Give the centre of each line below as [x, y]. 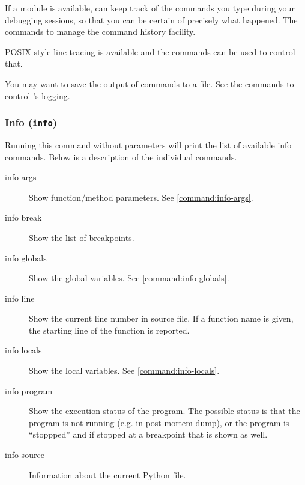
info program [29, 390]
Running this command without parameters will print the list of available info [148, 145]
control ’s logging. [38, 95]
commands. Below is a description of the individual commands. [121, 157]
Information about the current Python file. [107, 474]
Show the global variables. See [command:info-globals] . [129, 278]
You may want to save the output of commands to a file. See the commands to [149, 83]
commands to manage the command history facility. [100, 32]
